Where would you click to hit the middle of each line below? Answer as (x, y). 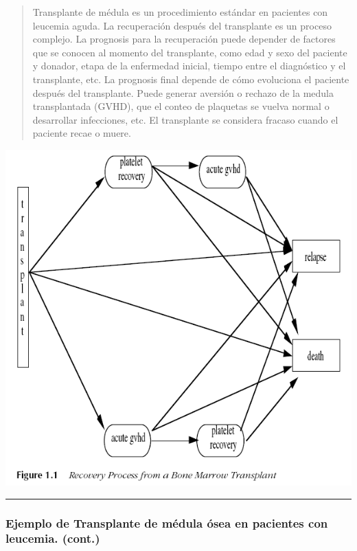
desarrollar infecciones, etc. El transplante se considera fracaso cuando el (185, 119)
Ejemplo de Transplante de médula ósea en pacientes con (167, 522)
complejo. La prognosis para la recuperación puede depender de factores (184, 39)
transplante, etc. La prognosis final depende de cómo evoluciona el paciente (191, 79)
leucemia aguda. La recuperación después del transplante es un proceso (182, 25)
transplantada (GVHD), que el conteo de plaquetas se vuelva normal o (181, 106)
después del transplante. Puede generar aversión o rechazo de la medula (183, 92)
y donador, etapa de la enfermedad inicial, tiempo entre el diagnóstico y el (189, 66)
